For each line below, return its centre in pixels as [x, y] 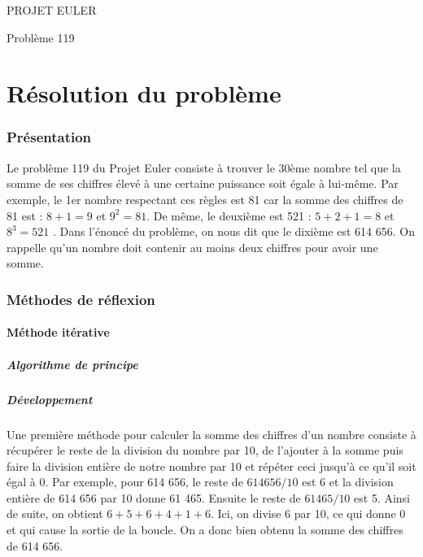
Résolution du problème [144, 93]
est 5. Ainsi [382, 497]
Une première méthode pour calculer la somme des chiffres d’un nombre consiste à [211, 434]
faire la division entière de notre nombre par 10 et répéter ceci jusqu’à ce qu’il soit [211, 466]
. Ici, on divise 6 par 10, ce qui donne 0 [308, 513]
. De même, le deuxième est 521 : [229, 215]
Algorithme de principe [72, 364]
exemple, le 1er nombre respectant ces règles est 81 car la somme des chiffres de [205, 199]
